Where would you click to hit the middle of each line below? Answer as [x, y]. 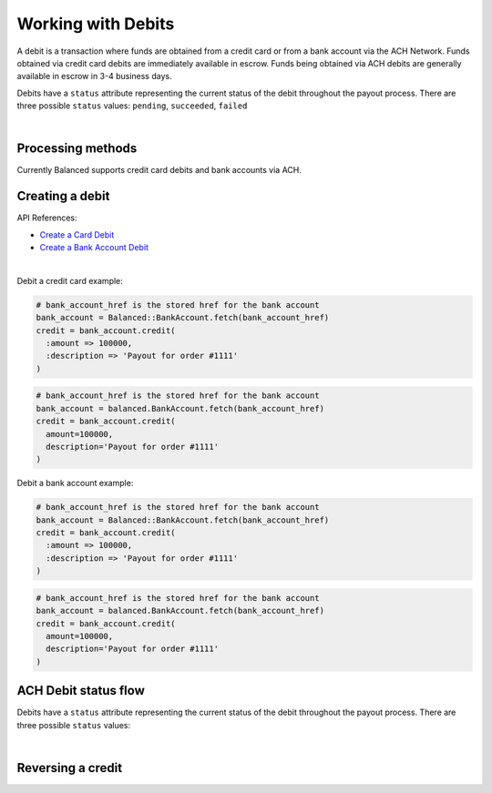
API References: [47, 218]
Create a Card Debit [77, 234]
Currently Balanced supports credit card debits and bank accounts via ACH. [159, 170]
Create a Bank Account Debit [94, 248]
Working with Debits [96, 24]
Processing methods [77, 149]
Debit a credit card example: [70, 280]
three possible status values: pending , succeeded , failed [132, 106]
